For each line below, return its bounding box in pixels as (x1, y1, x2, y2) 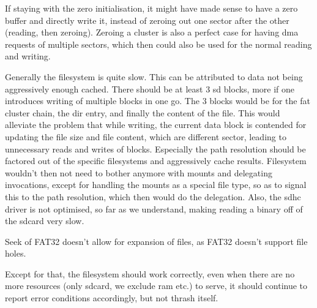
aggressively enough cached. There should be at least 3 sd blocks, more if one (5, 82, 295, 95)
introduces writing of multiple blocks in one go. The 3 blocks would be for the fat (5, 94, 310, 107)
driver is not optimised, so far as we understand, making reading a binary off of (5, 202, 303, 215)
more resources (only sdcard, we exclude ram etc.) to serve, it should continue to (5, 279, 308, 292)
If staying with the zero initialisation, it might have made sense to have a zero (5, 2, 298, 14)
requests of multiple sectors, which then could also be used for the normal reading (5, 37, 312, 50)
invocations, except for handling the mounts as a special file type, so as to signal (5, 178, 307, 191)
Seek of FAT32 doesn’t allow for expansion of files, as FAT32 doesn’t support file (5, 235, 308, 247)
